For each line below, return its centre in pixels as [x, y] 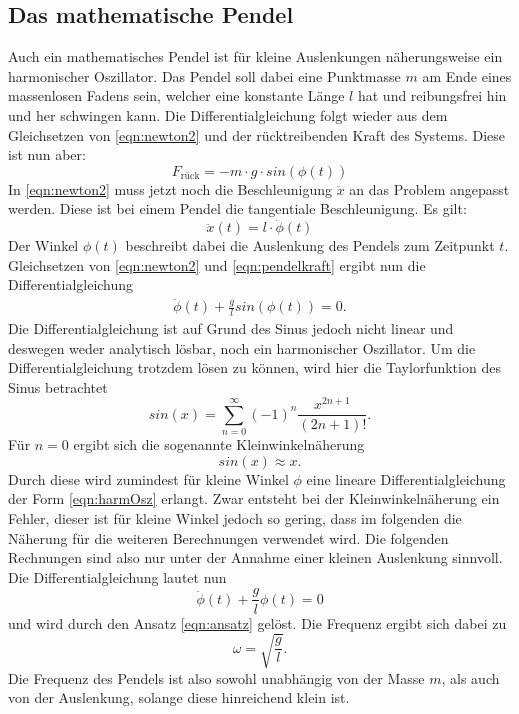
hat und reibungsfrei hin [432, 95]
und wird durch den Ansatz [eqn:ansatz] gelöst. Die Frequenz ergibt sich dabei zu [257, 622]
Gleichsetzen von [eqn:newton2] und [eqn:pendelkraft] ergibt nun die [217, 264]
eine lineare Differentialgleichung [406, 478]
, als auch [470, 677]
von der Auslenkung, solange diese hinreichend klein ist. [179, 697]
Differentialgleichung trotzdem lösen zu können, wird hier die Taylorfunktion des [254, 367]
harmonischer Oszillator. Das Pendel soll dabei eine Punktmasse [204, 75]
